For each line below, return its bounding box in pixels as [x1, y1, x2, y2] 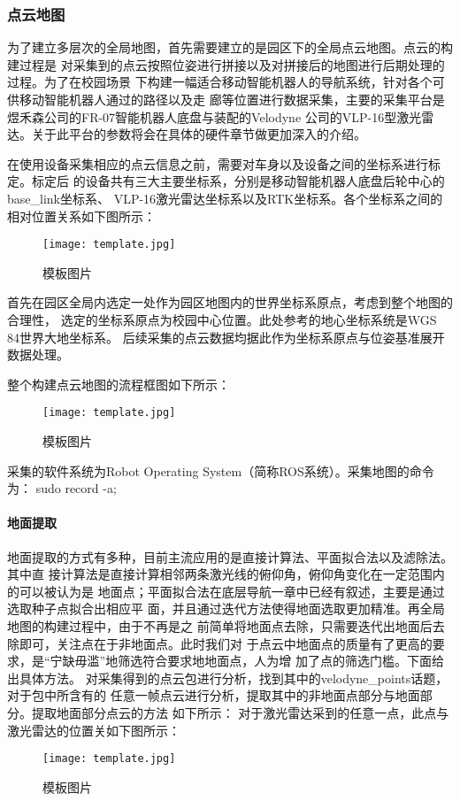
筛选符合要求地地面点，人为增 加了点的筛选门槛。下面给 [118, 651, 444, 670]
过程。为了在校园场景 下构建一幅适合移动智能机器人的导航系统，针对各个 [7, 73, 433, 91]
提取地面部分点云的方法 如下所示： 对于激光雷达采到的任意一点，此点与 [31, 703, 449, 721]
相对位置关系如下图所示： [7, 206, 156, 225]
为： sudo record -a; [7, 479, 117, 497]
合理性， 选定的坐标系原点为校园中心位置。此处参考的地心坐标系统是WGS [7, 311, 437, 328]
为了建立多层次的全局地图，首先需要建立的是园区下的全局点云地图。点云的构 [7, 38, 453, 57]
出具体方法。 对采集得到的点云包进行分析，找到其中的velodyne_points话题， [7, 668, 448, 687]
